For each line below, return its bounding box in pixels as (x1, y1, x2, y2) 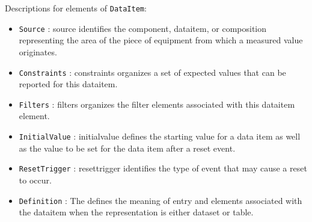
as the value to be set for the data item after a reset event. (19, 141, 236, 154)
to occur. (19, 173, 52, 186)
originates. (19, 45, 57, 58)
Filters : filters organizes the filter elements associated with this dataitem (19, 97, 295, 110)
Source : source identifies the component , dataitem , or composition (19, 22, 267, 34)
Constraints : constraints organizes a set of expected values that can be (19, 66, 286, 78)
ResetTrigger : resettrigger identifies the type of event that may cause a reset (19, 162, 307, 174)
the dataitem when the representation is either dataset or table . (19, 206, 254, 218)
